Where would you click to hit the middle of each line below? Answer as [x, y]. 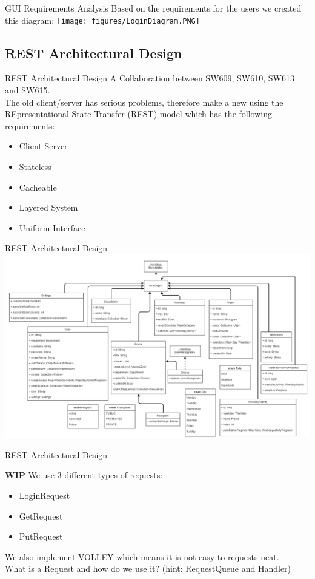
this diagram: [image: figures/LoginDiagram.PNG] [102, 20]
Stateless [35, 167]
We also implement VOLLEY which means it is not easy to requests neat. [142, 556]
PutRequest [41, 536]
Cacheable [38, 187]
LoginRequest [45, 495]
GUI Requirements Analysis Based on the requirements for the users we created [153, 8]
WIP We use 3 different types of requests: [84, 475]
